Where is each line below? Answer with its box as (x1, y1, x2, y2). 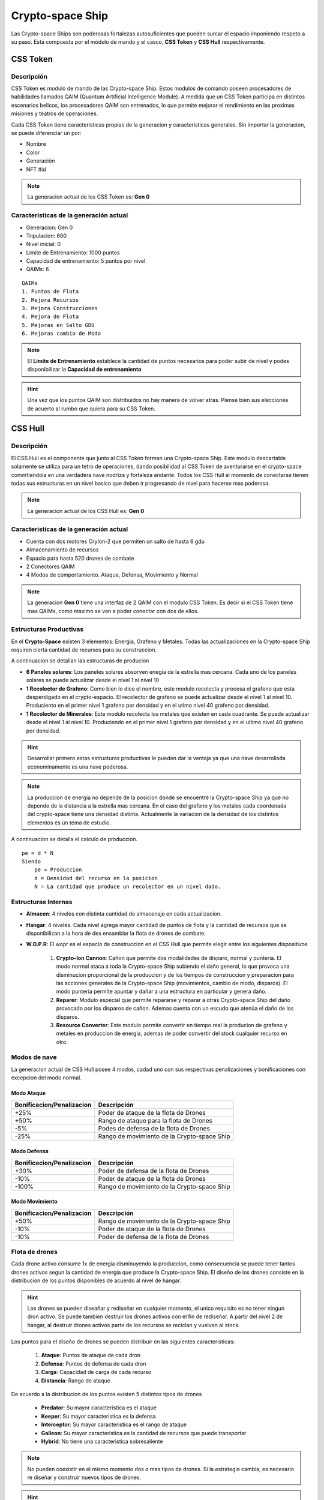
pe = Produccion (34, 866, 82, 873)
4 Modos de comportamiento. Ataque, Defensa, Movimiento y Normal (26, 571, 198, 578)
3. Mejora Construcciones (22, 305, 98, 312)
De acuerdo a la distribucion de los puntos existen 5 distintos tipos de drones (11, 1391, 202, 1398)
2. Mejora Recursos (22, 296, 79, 303)
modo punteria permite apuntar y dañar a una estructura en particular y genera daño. (56, 988, 267, 995)
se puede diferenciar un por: (11, 130, 82, 137)
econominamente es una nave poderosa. (27, 763, 128, 770)
